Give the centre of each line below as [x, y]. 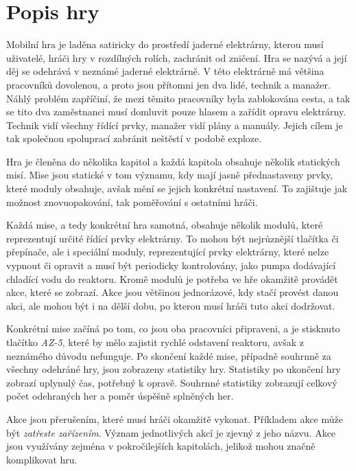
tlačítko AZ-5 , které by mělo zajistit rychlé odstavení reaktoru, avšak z [155, 342]
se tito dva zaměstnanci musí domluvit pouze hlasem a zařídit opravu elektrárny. [176, 112]
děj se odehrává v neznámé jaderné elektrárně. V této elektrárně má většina [165, 71]
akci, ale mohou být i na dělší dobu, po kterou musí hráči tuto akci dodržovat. [171, 305]
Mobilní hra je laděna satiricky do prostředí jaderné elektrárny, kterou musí [165, 44]
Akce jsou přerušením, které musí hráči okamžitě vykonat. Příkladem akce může [175, 418]
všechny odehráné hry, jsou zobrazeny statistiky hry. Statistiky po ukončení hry [174, 369]
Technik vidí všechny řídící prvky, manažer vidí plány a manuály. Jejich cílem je [175, 125]
